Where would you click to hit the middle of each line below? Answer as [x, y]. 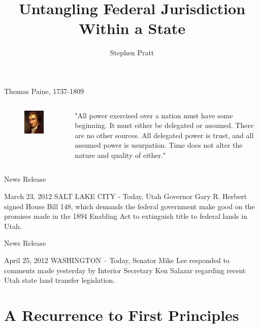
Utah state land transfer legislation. [60, 280]
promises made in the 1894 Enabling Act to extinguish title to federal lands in [126, 216]
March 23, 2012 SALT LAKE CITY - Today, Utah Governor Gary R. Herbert [125, 196]
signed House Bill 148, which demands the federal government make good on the [129, 206]
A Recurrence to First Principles [122, 315]
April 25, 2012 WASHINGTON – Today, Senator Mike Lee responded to [117, 260]
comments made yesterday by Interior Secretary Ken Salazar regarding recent [125, 270]
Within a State [132, 28]
